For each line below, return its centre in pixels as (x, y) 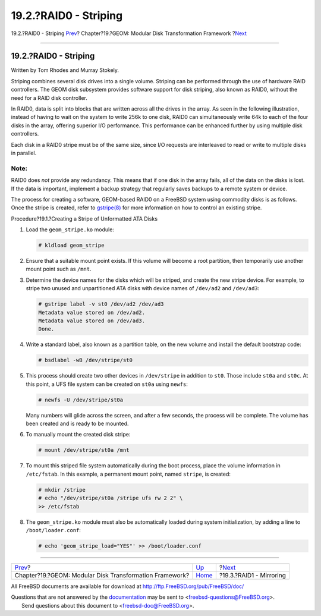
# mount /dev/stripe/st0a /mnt (84, 450)
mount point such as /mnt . (59, 269)
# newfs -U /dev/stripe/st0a (81, 400)
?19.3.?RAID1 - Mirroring (253, 575)
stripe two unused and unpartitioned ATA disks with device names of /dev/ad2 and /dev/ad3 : (143, 288)
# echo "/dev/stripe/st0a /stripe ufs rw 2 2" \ (111, 498)
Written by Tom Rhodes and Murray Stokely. (65, 70)
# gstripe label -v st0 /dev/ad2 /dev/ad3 (101, 304)
